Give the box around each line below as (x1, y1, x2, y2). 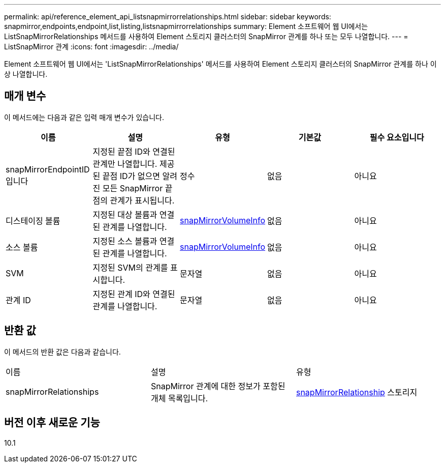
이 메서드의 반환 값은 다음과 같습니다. (4, 347, 121, 356)
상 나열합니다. (4, 70, 48, 78)
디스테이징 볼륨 (6, 215, 60, 226)
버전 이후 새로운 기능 (4, 416, 100, 429)
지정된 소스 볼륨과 (92, 236, 157, 246)
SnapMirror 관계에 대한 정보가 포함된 (150, 381, 285, 391)
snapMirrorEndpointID (6, 164, 90, 174)
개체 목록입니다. (150, 393, 208, 403)
